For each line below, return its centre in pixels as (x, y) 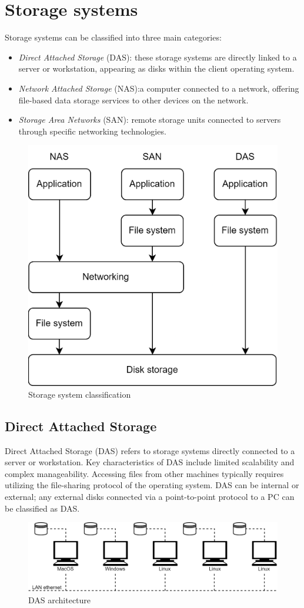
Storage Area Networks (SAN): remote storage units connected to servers (150, 120)
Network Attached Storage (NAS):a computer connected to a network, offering (159, 88)
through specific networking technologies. (92, 131)
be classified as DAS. (42, 508)
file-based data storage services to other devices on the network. (133, 100)
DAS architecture (60, 599)
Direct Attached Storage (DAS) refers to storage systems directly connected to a (150, 450)
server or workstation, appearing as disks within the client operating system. (156, 68)
